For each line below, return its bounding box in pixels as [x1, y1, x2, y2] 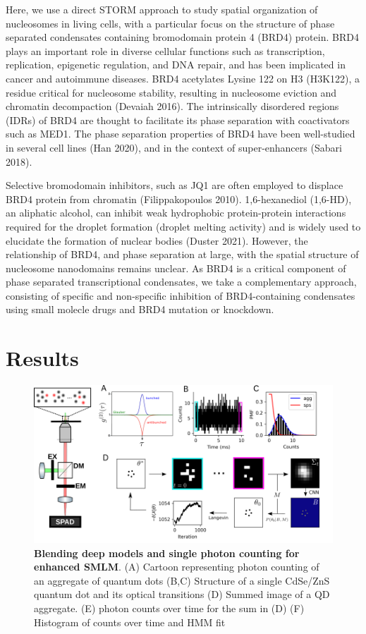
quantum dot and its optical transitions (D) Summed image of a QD [34, 587, 330, 602]
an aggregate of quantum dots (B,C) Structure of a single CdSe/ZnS [34, 573, 330, 587]
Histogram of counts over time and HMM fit [34, 614, 226, 629]
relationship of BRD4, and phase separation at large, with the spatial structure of [6, 247, 359, 262]
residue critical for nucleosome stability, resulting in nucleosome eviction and [6, 85, 337, 99]
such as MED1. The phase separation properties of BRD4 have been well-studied [6, 126, 355, 141]
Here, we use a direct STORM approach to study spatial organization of [6, 2, 318, 16]
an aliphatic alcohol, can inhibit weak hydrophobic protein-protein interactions [6, 205, 346, 220]
